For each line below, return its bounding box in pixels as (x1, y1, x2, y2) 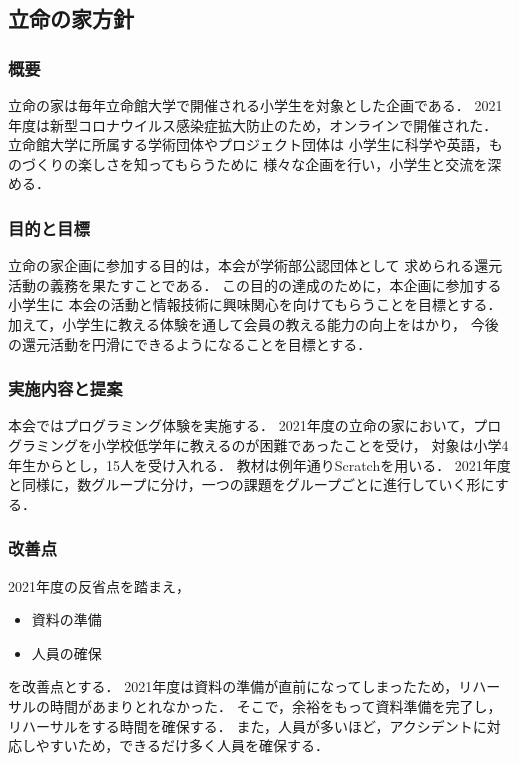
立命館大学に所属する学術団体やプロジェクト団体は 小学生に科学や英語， (8, 134, 489, 155)
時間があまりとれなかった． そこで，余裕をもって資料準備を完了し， (49, 695, 502, 716)
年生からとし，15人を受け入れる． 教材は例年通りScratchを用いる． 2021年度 (8, 454, 511, 475)
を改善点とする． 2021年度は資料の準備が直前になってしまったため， (8, 676, 459, 697)
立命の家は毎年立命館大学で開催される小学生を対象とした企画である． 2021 (8, 95, 503, 115)
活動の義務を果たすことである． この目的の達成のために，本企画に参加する (8, 274, 502, 295)
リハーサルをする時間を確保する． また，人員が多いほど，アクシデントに (8, 715, 487, 736)
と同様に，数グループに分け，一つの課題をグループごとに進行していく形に (8, 474, 495, 495)
